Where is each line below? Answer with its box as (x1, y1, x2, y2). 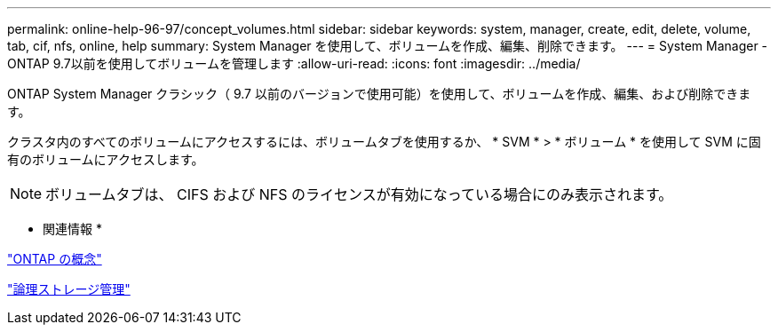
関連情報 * (43, 221, 102, 236)
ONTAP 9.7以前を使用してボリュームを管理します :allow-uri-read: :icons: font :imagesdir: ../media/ (7, 56, 581, 71)
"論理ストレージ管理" (7, 281, 131, 296)
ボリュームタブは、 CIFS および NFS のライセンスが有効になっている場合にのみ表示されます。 (45, 186, 673, 203)
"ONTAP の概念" (7, 251, 102, 266)
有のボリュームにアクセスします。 (7, 152, 204, 167)
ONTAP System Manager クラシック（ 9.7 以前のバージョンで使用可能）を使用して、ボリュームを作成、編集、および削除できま (7, 86, 751, 101)
